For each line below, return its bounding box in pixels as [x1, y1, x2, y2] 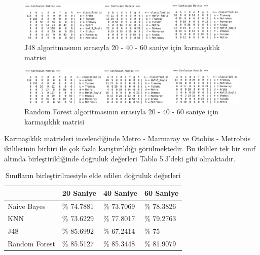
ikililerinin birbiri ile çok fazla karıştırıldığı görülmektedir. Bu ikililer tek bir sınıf [4, 143, 255, 153]
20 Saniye [62, 187, 96, 198]
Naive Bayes [8, 200, 46, 211]
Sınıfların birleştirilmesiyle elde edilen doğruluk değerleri [6, 170, 181, 181]
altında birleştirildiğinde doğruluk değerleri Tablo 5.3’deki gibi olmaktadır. [4, 153, 236, 163]
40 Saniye [103, 187, 137, 198]
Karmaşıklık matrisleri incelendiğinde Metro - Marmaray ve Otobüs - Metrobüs [4, 133, 251, 144]
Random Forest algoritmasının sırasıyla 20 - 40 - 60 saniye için [24, 106, 219, 117]
